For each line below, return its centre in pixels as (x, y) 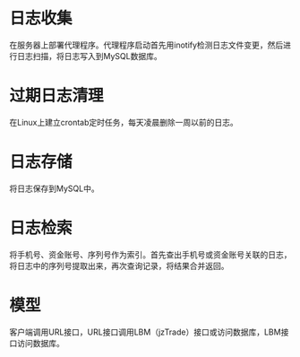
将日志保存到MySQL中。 (55, 188)
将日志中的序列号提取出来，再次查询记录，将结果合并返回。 (119, 266)
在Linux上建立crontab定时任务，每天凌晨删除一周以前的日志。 (124, 122)
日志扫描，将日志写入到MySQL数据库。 (90, 56)
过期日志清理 (57, 96)
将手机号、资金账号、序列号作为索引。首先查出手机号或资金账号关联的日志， (150, 254)
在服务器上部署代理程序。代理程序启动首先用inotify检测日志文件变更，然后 (146, 45)
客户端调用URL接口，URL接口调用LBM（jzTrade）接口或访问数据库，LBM (145, 332)
